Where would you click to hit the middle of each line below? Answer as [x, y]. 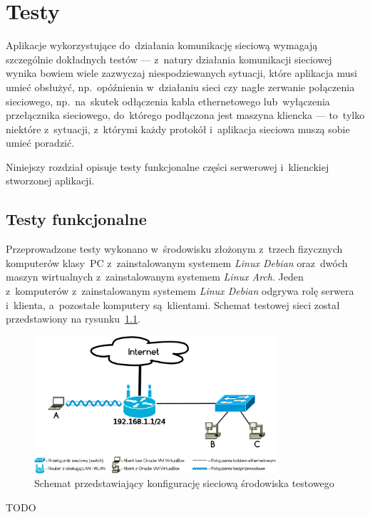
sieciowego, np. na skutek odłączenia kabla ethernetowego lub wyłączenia [168, 101]
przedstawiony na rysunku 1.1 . [73, 319]
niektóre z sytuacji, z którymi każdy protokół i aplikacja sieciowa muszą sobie [178, 129]
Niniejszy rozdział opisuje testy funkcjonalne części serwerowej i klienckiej [168, 166]
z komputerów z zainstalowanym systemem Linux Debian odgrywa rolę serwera [180, 291]
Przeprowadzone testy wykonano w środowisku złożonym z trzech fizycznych [174, 249]
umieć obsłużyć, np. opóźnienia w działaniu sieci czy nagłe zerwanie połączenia [180, 87]
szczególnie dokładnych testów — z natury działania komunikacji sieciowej [169, 59]
